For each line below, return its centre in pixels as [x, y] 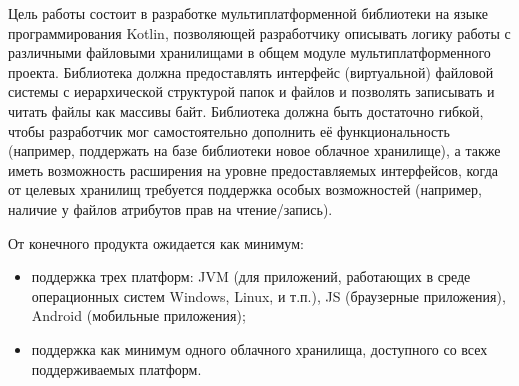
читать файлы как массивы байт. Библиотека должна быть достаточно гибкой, [246, 110]
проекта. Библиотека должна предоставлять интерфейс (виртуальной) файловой [251, 71]
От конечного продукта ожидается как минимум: [156, 242]
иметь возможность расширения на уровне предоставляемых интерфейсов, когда [253, 169]
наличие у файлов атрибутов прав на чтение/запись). [170, 208]
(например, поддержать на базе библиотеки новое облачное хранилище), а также [254, 150]
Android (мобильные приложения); [138, 315]
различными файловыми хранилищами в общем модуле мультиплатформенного [249, 52]
